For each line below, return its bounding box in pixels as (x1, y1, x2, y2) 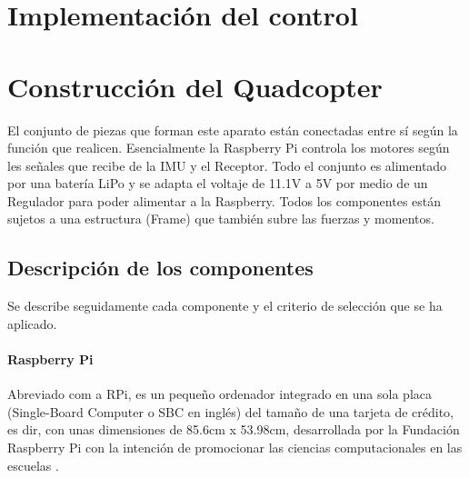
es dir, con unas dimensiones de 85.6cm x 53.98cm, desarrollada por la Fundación (7, 420, 460, 439)
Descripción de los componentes (7, 254, 314, 282)
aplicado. (7, 314, 57, 333)
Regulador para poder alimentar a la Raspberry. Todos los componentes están (7, 191, 442, 210)
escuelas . (7, 455, 59, 474)
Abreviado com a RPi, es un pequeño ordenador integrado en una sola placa (7, 384, 432, 403)
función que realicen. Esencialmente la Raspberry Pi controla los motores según (7, 138, 450, 157)
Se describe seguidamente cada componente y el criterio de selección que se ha (7, 296, 443, 315)
